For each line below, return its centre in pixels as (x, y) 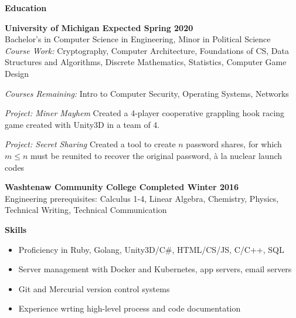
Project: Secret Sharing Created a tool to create (90, 144)
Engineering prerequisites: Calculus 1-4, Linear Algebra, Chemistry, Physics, (142, 198)
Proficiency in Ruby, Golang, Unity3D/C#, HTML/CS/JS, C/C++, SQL (151, 249)
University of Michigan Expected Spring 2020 (99, 27)
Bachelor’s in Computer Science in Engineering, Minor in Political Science (138, 39)
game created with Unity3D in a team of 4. (82, 124)
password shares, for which (234, 144)
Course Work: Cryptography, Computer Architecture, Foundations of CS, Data (147, 50)
